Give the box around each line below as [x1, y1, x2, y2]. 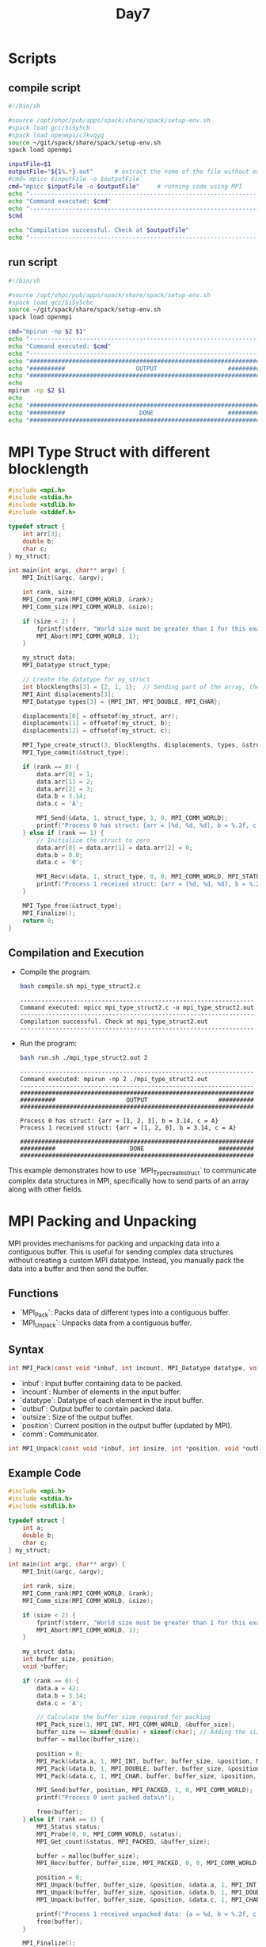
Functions [8, 1287, 59, 1300]
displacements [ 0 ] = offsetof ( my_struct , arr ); [22, 712, 179, 720]
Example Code [8, 1466, 82, 1480]
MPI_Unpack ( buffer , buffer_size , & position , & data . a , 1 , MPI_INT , [36, 1881, 260, 1889]
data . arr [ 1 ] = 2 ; [36, 778, 93, 786]
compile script [8, 81, 81, 95]
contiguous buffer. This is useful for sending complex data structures [8, 1246, 234, 1256]
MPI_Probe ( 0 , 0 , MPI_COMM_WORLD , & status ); [36, 1830, 182, 1838]
